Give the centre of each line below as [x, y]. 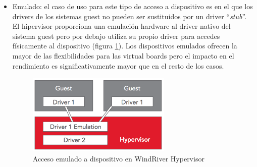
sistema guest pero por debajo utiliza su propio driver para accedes [116, 36]
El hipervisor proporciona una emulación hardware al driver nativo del [121, 26]
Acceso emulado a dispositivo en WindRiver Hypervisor [118, 158]
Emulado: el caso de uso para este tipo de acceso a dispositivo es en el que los [133, 6]
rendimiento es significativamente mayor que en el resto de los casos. [118, 65]
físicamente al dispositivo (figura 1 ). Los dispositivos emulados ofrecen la [125, 46]
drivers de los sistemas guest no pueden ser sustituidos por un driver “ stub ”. [130, 16]
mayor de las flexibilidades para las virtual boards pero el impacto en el [123, 55]
